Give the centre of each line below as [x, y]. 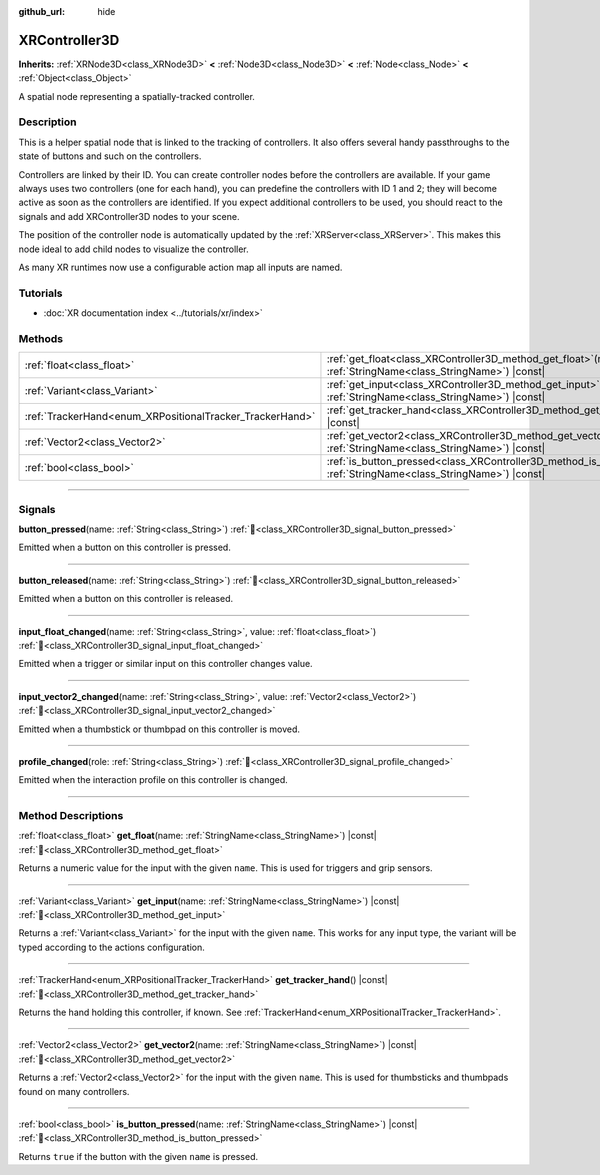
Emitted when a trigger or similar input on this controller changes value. [166, 664]
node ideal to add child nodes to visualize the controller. [133, 249]
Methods [41, 338]
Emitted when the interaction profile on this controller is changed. [153, 780]
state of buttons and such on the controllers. [110, 156]
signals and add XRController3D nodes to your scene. [129, 216]
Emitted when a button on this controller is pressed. [125, 547]
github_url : [41, 11]
